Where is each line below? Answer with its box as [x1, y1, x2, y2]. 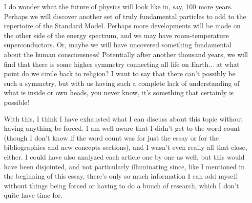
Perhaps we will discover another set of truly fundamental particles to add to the [4, 11, 246, 21]
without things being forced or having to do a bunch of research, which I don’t [4, 180, 239, 190]
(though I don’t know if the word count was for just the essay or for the [4, 132, 219, 142]
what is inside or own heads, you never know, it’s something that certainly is [4, 87, 234, 98]
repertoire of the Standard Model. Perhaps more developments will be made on [4, 20, 241, 31]
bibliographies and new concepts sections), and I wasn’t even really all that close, [4, 142, 247, 152]
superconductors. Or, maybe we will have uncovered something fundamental [4, 40, 231, 50]
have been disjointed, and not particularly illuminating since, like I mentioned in [4, 161, 245, 171]
